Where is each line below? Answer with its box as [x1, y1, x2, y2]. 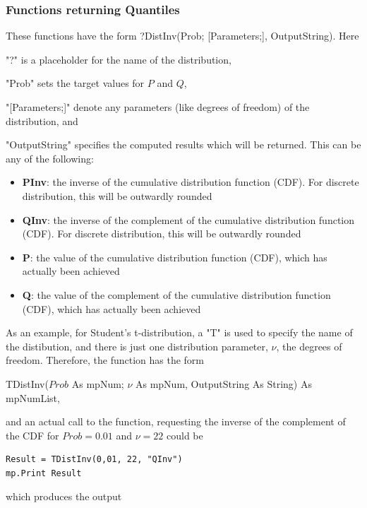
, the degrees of [276, 338, 342, 353]
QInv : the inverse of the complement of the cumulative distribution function [22, 212, 355, 227]
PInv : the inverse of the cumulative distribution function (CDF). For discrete [22, 175, 359, 189]
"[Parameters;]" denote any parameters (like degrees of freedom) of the [6, 100, 310, 114]
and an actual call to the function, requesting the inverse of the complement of [6, 414, 346, 429]
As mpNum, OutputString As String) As [135, 376, 312, 391]
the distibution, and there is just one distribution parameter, [6, 338, 268, 353]
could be [167, 427, 203, 442]
